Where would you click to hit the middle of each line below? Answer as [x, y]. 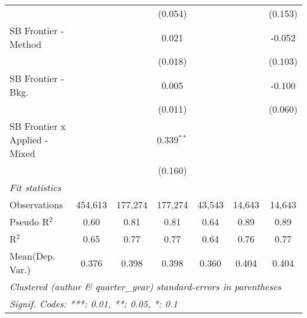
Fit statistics [35, 187]
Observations [36, 204]
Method [26, 44]
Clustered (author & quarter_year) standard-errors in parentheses [146, 286]
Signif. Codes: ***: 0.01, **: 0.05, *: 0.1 [94, 304]
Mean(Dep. [32, 256]
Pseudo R [30, 222]
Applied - [29, 140]
